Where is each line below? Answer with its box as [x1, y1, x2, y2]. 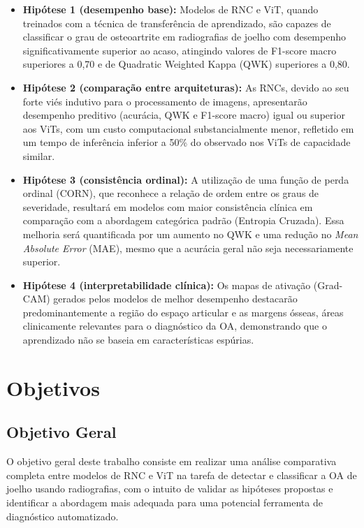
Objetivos [6, 373, 100, 402]
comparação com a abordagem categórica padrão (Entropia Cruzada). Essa [22, 213, 344, 228]
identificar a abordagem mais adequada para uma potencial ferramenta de [6, 495, 323, 510]
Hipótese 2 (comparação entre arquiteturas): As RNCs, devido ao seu [22, 80, 349, 94]
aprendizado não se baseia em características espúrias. [22, 332, 254, 347]
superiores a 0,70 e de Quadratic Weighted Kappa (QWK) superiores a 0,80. [22, 57, 350, 71]
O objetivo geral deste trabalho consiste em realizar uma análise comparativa [6, 454, 337, 469]
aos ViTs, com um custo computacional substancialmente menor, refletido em [22, 121, 354, 135]
